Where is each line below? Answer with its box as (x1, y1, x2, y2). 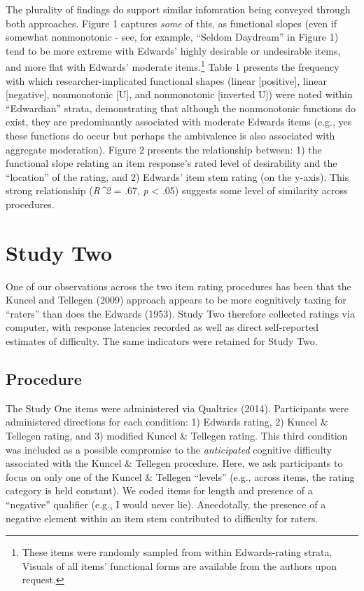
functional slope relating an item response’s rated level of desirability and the (6, 156, 337, 170)
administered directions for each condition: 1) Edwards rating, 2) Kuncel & (6, 414, 328, 429)
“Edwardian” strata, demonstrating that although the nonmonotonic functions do (6, 100, 356, 115)
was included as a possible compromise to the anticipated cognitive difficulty (6, 442, 332, 456)
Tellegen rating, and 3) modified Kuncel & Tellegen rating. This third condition (6, 428, 348, 443)
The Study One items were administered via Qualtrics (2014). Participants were (6, 400, 349, 415)
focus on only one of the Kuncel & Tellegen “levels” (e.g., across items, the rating (6, 469, 355, 484)
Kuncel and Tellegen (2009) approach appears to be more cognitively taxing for (6, 292, 346, 307)
